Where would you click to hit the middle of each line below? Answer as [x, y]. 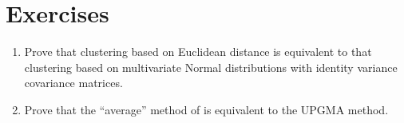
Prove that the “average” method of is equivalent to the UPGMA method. [206, 109]
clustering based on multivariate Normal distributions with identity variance [211, 67]
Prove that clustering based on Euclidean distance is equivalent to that [198, 52]
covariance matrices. [73, 83]
